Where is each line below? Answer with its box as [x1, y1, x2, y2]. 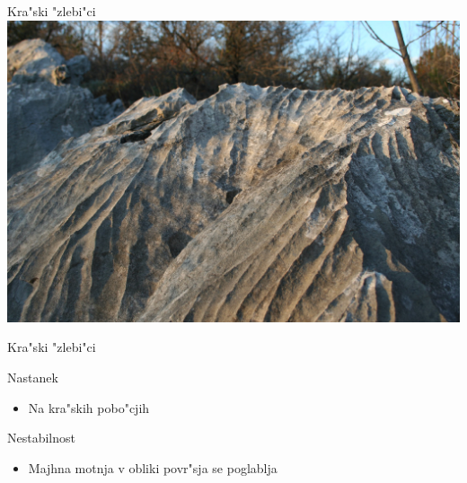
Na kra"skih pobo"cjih [28, 398, 150, 417]
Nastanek [7, 367, 58, 386]
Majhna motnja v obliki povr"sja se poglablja [28, 458, 278, 477]
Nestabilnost [7, 428, 75, 447]
